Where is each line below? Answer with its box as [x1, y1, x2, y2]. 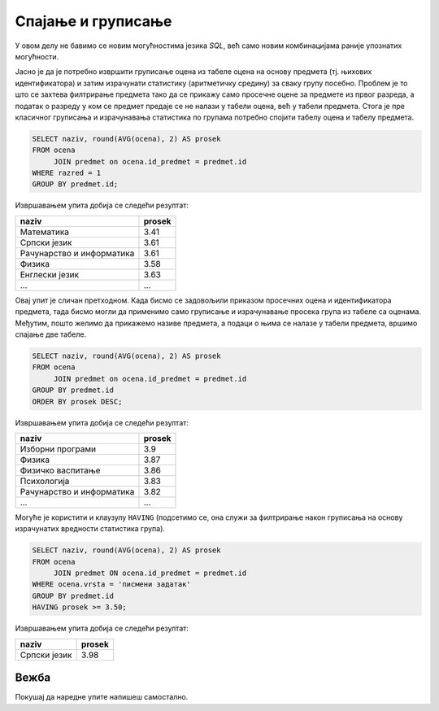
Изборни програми [20, 443, 97, 455]
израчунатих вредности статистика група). [15, 524, 166, 534]
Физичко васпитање [20, 465, 101, 476]
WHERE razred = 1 [32, 168, 102, 178]
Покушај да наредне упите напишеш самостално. [15, 692, 189, 702]
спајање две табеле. [15, 329, 87, 339]
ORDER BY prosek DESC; [32, 397, 123, 406]
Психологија [20, 475, 70, 486]
